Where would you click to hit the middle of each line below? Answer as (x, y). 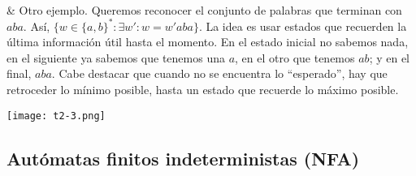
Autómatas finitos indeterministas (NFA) (183, 158)
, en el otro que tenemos (295, 57)
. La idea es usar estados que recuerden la (303, 26)
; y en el (390, 57)
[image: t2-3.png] (56, 116)
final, (19, 73)
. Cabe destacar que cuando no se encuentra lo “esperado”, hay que (219, 73)
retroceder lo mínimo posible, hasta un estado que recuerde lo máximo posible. (203, 90)
